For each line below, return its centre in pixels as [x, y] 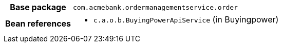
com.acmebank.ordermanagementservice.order [155, 7]
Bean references [38, 24]
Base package [38, 7]
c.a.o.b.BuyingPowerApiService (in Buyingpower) [186, 19]
